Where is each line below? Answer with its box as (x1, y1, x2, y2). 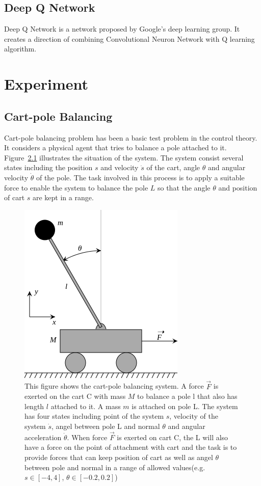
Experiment (4, 73, 89, 94)
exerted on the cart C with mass (24, 391, 126, 401)
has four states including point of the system (24, 411, 164, 421)
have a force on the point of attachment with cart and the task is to (24, 442, 237, 452)
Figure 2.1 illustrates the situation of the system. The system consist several (4, 152, 244, 163)
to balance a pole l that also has (137, 391, 238, 401)
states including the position (4, 162, 93, 173)
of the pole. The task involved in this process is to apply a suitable (36, 172, 245, 182)
